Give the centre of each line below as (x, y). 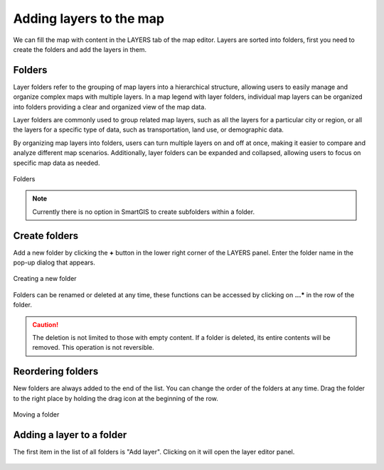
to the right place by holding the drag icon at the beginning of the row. (116, 398)
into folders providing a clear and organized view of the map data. (110, 107)
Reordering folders (56, 372)
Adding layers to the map (89, 18)
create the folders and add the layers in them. (80, 49)
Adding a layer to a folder (70, 435)
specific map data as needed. (57, 163)
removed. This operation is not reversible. (93, 348)
